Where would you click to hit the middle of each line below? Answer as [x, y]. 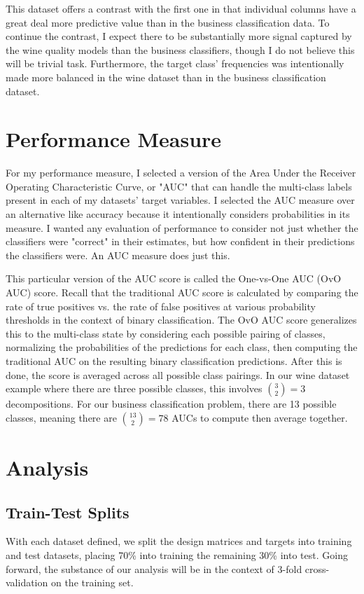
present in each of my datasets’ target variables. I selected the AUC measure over [180, 200]
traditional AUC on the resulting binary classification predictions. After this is [174, 361]
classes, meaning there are [61, 417]
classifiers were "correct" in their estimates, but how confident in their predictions [180, 241]
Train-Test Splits [68, 512]
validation [27, 582]
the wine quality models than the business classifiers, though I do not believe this [180, 49]
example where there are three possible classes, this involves [134, 388]
